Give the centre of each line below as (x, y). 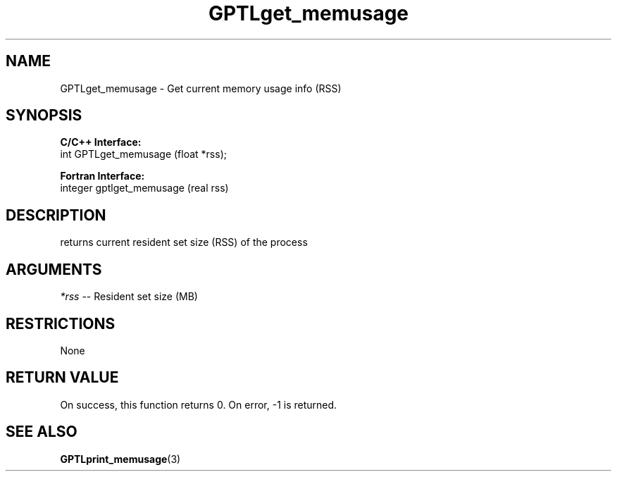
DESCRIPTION (56, 215)
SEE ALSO (42, 432)
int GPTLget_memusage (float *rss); (143, 154)
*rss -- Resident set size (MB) (129, 297)
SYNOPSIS (44, 116)
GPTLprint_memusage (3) (120, 459)
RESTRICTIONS (61, 323)
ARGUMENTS (54, 269)
